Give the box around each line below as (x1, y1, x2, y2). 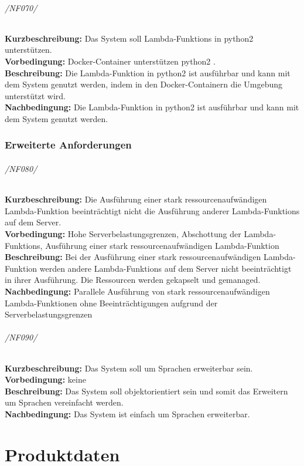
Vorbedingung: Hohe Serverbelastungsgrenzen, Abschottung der (5, 227, 241, 239)
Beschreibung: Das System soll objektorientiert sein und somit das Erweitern (5, 384, 288, 397)
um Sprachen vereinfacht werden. (5, 396, 124, 408)
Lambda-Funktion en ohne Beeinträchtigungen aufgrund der (5, 296, 218, 309)
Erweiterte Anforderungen (5, 137, 132, 152)
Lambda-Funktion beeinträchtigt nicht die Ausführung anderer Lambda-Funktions (5, 204, 300, 217)
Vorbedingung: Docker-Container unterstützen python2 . (5, 55, 216, 67)
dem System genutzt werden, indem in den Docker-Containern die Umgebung (5, 78, 283, 90)
